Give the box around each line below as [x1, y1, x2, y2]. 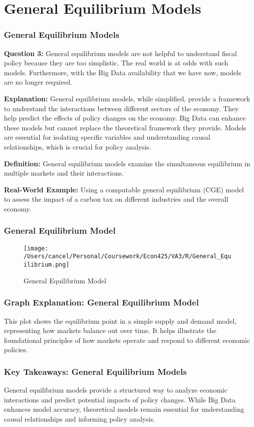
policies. [4, 344, 28, 355]
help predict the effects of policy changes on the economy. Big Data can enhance [4, 113, 246, 123]
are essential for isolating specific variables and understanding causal [4, 132, 210, 142]
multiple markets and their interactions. [4, 168, 124, 178]
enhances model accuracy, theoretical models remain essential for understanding [4, 404, 245, 414]
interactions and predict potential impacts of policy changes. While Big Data [4, 394, 236, 404]
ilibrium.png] [24, 261, 70, 269]
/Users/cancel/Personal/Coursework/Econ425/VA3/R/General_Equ [24, 253, 231, 260]
